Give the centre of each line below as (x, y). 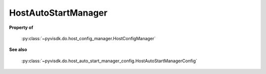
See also (18, 49)
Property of (21, 27)
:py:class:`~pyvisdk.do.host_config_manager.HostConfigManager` (89, 38)
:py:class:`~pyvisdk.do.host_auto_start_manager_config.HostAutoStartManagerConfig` (109, 61)
